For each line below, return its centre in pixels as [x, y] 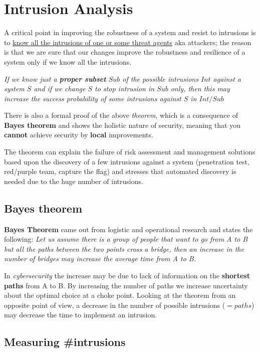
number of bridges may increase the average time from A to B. [100, 258]
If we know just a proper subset [55, 78]
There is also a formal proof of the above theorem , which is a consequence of [121, 115]
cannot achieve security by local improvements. [79, 135]
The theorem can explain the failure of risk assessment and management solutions [130, 152]
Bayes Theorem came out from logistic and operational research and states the [128, 229]
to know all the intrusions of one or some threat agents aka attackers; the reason [128, 42]
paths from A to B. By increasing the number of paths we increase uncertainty [126, 285]
